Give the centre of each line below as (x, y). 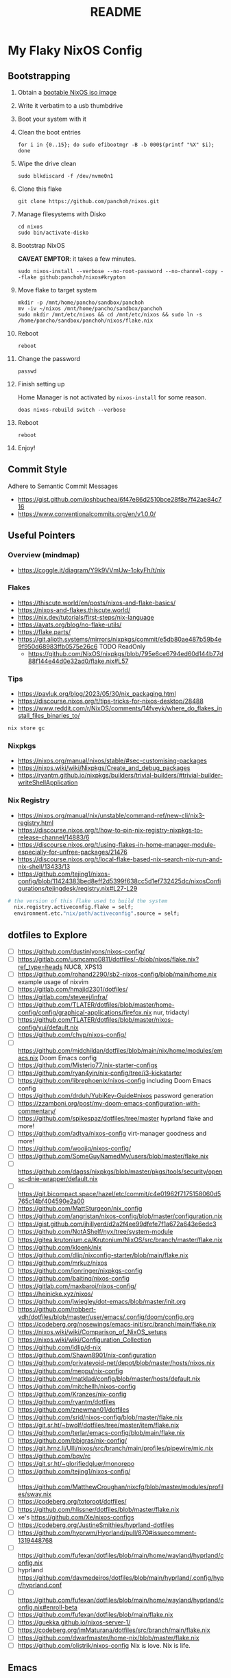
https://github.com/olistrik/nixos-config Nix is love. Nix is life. (104, 1646)
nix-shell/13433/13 (44, 866)
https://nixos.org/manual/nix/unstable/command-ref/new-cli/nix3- (111, 815)
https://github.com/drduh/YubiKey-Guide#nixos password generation (116, 1095)
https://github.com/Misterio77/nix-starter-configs (87, 1065)
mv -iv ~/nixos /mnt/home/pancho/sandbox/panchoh (90, 309)
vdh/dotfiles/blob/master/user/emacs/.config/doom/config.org (106, 1317)
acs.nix (28, 1058)
